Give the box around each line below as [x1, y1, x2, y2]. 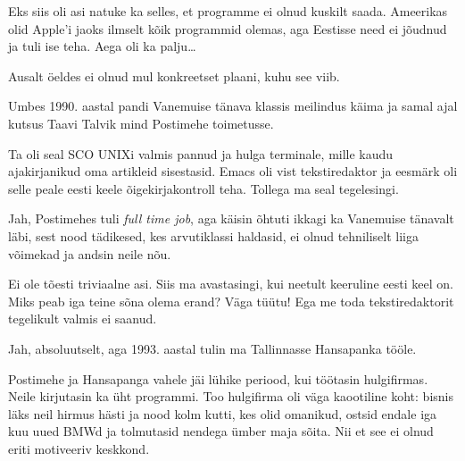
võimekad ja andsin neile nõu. [8, 244, 171, 263]
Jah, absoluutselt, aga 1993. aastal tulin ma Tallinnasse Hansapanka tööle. [8, 339, 417, 357]
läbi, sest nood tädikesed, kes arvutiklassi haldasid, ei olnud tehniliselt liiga [8, 226, 419, 245]
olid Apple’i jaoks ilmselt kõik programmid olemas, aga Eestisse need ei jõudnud [8, 19, 447, 38]
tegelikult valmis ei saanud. [8, 309, 157, 328]
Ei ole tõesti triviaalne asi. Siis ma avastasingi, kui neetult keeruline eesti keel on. [8, 274, 453, 293]
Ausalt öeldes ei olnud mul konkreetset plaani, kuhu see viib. [8, 66, 340, 85]
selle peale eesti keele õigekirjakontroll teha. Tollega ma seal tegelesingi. [8, 179, 399, 197]
